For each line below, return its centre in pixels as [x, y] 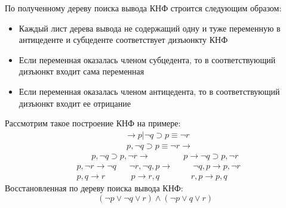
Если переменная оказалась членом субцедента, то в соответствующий [147, 59]
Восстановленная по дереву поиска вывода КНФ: [94, 187]
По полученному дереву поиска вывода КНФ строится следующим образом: [143, 8]
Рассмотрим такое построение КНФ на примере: [93, 123]
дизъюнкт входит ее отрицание [75, 103]
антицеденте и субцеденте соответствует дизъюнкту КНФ [123, 40]
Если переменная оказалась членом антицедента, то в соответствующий [149, 91]
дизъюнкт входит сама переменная [82, 71]
